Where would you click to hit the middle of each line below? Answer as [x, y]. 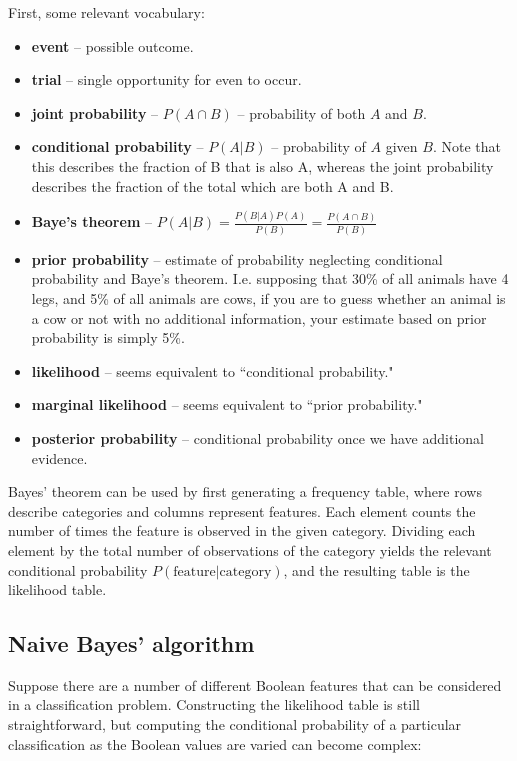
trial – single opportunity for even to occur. [166, 79]
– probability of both [301, 112]
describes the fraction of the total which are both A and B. [212, 185]
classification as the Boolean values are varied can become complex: [215, 743]
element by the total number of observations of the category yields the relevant [250, 549]
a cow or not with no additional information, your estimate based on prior [259, 317]
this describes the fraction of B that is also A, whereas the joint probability [262, 165]
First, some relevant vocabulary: [106, 12]
